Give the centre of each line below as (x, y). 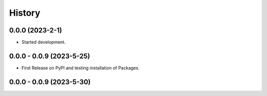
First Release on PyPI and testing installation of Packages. (81, 68)
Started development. (44, 42)
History (25, 13)
